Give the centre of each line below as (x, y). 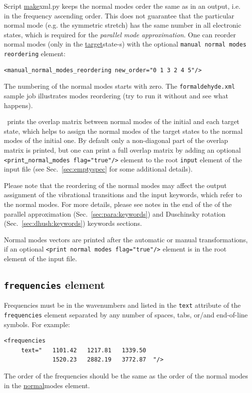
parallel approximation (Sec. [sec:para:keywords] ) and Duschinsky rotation (115, 213)
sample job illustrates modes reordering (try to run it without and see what (116, 95)
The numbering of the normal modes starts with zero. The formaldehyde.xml (119, 86)
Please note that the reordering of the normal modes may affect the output (115, 185)
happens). (18, 105)
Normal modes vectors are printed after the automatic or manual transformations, (126, 239)
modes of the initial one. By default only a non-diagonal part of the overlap (116, 140)
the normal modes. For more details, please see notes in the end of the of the (118, 204)
